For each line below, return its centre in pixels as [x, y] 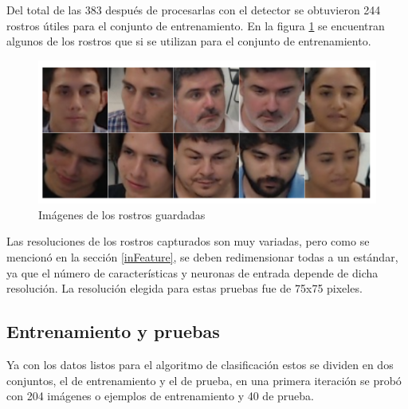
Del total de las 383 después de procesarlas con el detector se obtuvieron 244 [194, 10]
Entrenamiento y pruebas [113, 331]
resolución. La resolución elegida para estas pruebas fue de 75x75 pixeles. [184, 288]
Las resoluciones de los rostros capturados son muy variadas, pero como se [188, 241]
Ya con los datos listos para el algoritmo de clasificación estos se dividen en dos [200, 365]
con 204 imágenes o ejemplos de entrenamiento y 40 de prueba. [160, 396]
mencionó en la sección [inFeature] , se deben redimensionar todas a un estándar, [202, 257]
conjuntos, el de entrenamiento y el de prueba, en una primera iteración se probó [204, 380]
